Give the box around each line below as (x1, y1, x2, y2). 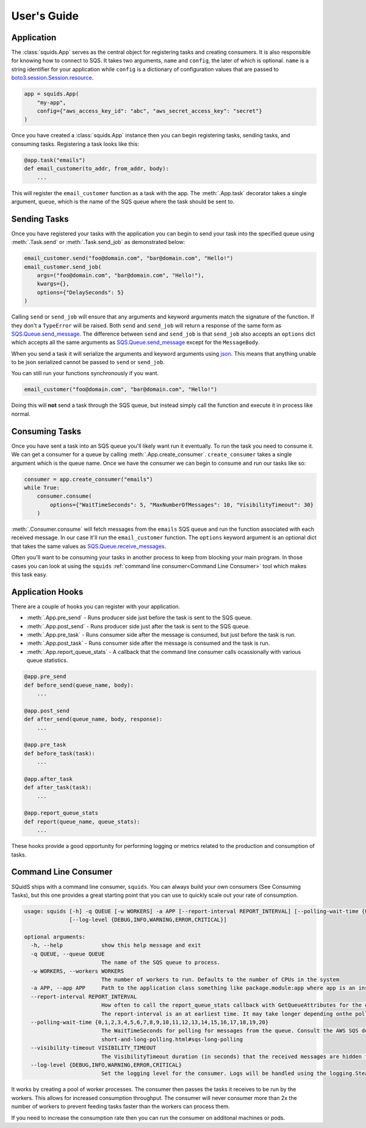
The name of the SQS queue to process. (101, 959, 221, 966)
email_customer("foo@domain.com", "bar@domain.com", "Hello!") (24, 386, 218, 393)
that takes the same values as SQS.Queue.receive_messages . (11, 542, 167, 550)
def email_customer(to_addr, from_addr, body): (24, 165, 169, 172)
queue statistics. (26, 656, 68, 664)
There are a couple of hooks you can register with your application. (11, 603, 181, 610)
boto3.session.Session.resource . (11, 74, 94, 82)
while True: (24, 484, 60, 491)
